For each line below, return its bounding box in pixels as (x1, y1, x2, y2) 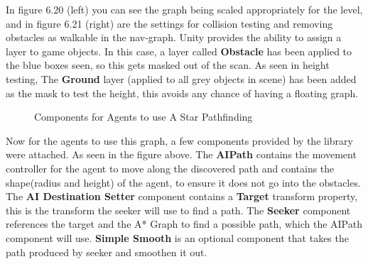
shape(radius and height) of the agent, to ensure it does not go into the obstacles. (6, 175, 361, 189)
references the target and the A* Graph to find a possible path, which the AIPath (6, 216, 362, 231)
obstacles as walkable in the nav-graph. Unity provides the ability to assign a (6, 30, 342, 45)
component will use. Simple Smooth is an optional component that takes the (6, 230, 349, 245)
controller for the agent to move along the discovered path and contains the (6, 160, 335, 175)
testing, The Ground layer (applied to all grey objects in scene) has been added (6, 71, 357, 86)
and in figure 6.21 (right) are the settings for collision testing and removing (6, 16, 333, 31)
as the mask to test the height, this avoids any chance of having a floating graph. (6, 85, 359, 100)
